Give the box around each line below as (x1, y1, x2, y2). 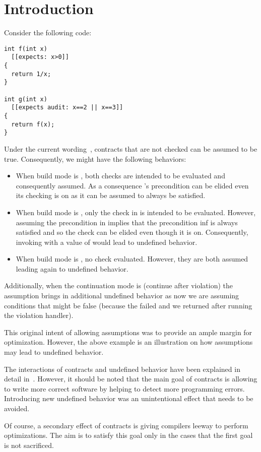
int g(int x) (4, 95, 47, 103)
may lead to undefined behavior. (4, 347, 104, 357)
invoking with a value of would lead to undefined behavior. (16, 236, 198, 247)
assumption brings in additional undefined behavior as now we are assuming (4, 290, 239, 301)
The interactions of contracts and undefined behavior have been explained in (4, 363, 240, 374)
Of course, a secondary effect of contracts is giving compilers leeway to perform (4, 420, 248, 430)
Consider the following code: (4, 27, 92, 38)
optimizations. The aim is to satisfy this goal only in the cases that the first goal (4, 430, 253, 440)
